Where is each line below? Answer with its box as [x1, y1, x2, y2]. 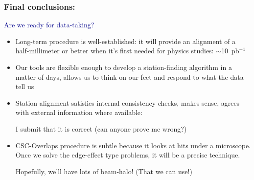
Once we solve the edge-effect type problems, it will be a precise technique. [15, 150, 240, 160]
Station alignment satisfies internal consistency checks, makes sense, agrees [15, 97, 240, 108]
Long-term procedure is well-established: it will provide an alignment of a [15, 36, 236, 46]
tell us [15, 81, 34, 91]
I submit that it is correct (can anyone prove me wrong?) [15, 123, 187, 134]
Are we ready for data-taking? [4, 20, 94, 30]
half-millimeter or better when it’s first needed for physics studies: [15, 45, 214, 56]
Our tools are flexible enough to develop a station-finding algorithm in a [15, 62, 232, 72]
